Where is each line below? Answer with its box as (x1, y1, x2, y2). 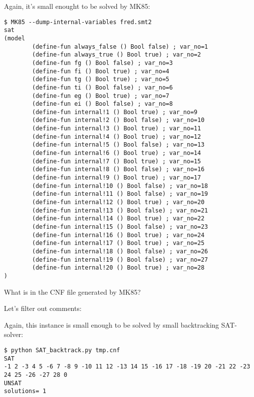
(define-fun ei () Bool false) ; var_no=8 (32, 100, 173, 108)
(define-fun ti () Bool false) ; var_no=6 (32, 84, 173, 91)
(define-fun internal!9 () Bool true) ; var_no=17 (32, 174, 201, 182)
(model (4, 34, 25, 42)
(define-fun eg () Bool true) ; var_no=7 (32, 92, 169, 99)
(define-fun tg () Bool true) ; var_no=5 (32, 76, 169, 83)
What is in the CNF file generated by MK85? (4, 286, 141, 297)
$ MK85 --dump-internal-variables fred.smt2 (4, 18, 152, 26)
